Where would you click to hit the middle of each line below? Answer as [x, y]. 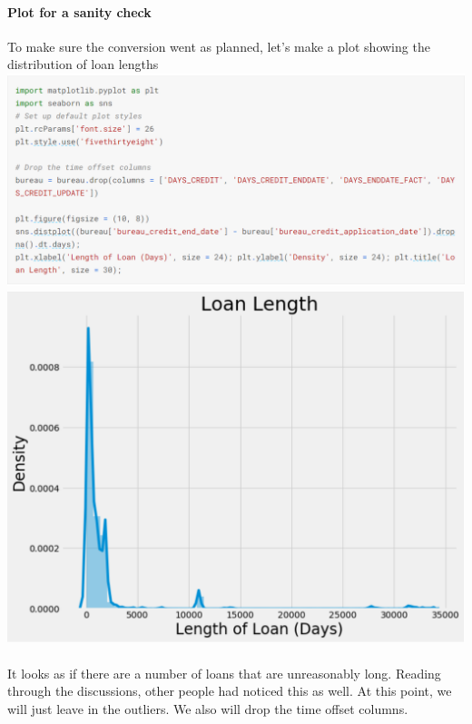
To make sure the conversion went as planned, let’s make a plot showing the [219, 46]
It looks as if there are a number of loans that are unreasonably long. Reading [224, 673]
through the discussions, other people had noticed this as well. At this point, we [230, 691]
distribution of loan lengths [83, 64]
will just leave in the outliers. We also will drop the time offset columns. [208, 709]
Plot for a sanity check [79, 11]
